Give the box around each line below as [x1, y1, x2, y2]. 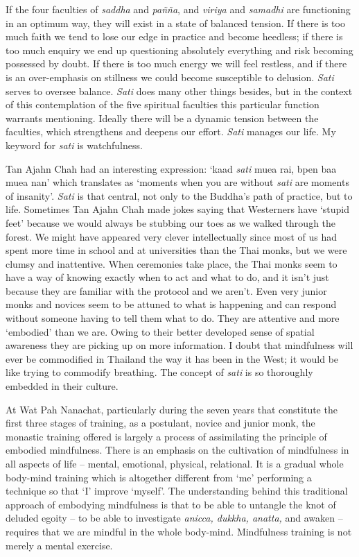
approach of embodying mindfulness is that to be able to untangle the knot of [6, 497, 336, 511]
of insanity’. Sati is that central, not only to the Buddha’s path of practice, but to [6, 188, 353, 203]
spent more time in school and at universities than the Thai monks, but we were [6, 243, 347, 257]
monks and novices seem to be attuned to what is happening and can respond [6, 297, 337, 311]
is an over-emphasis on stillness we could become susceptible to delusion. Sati [6, 69, 334, 84]
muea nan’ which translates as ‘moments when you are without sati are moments [6, 175, 349, 189]
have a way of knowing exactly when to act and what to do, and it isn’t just [6, 270, 329, 284]
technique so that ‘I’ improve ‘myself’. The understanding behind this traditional [6, 483, 348, 498]
